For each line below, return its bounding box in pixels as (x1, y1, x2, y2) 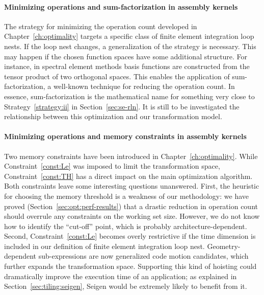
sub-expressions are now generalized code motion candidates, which (38, 251, 249, 261)
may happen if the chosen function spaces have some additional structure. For (4, 51, 248, 61)
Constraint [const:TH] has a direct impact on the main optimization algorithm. (4, 170, 253, 181)
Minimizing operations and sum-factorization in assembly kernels (4, 1, 238, 12)
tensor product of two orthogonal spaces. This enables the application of (4, 71, 230, 81)
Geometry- (207, 240, 241, 251)
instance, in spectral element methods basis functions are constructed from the (4, 61, 250, 72)
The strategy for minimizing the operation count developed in (4, 20, 197, 31)
